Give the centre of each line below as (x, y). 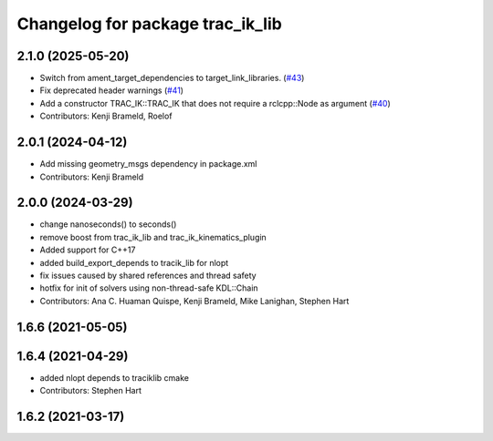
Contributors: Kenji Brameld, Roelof (106, 116)
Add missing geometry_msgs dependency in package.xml (148, 164)
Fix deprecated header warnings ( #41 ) (112, 90)
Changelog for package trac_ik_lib (149, 24)
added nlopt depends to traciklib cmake (114, 377)
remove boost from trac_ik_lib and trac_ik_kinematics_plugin (153, 237)
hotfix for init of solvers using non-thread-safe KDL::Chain (149, 288)
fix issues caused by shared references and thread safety (148, 275)
